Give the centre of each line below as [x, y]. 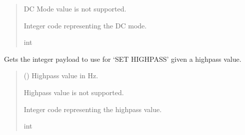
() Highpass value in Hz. [61, 75]
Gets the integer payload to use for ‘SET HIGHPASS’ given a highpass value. [123, 59]
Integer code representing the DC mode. [85, 25]
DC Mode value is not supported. [75, 8]
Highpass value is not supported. [74, 92]
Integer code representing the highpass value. [93, 109]
